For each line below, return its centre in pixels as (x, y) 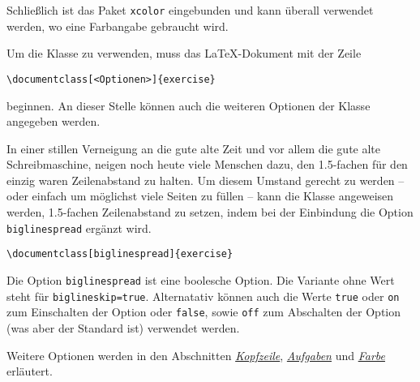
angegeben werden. (54, 121)
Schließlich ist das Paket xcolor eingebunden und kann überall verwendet (190, 10)
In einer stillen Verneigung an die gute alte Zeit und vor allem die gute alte (194, 148)
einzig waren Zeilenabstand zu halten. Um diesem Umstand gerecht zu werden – (206, 180)
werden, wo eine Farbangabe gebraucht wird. (118, 26)
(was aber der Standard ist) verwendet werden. (123, 327)
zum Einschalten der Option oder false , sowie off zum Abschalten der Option (204, 312)
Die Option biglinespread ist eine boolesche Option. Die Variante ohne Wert (201, 279)
